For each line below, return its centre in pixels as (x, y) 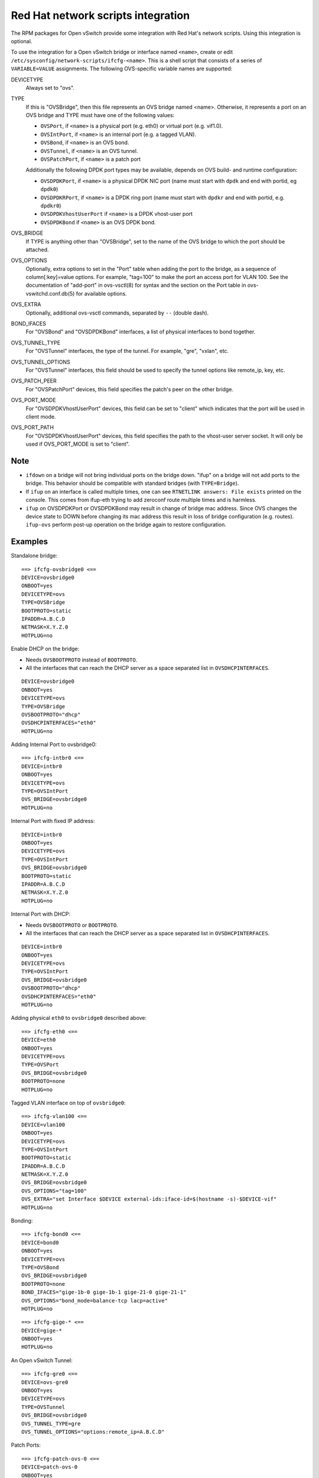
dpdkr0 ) (51, 205)
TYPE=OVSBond (40, 1267)
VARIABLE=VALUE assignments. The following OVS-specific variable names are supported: (122, 69)
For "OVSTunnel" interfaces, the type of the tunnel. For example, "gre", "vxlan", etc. (127, 351)
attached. (37, 249)
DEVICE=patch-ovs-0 (50, 1467)
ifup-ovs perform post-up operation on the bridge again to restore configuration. (126, 525)
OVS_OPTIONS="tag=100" (54, 1191)
